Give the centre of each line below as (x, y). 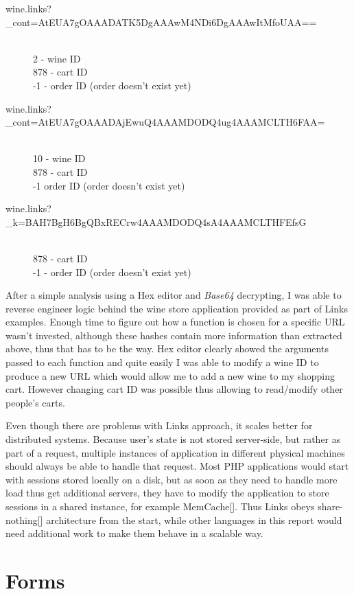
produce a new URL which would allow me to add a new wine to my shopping (170, 375)
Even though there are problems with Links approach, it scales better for (159, 425)
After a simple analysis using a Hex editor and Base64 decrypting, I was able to (174, 295)
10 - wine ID (59, 158)
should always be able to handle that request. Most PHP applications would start (177, 466)
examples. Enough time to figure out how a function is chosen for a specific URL (175, 322)
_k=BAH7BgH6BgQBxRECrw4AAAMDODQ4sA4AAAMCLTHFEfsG (156, 221)
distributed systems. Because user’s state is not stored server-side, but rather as (173, 439)
